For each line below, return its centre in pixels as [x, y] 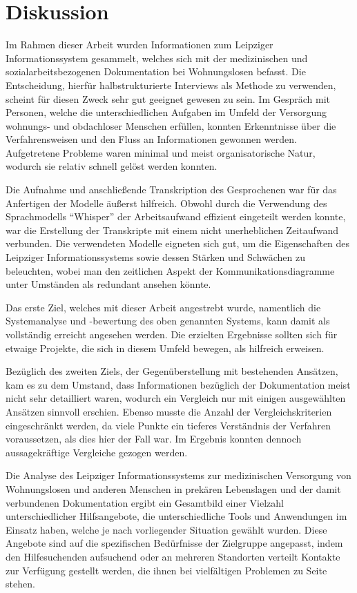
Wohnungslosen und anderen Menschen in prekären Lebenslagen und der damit [173, 488]
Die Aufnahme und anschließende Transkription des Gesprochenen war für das [171, 189]
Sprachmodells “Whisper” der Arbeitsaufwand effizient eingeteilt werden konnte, [176, 216]
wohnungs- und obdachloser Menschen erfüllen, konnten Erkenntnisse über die [171, 125]
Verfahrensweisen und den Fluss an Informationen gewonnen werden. [151, 139]
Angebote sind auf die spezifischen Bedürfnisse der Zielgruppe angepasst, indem [174, 543]
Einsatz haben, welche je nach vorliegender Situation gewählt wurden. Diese [166, 529]
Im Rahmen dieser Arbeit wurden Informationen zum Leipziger [139, 45]
